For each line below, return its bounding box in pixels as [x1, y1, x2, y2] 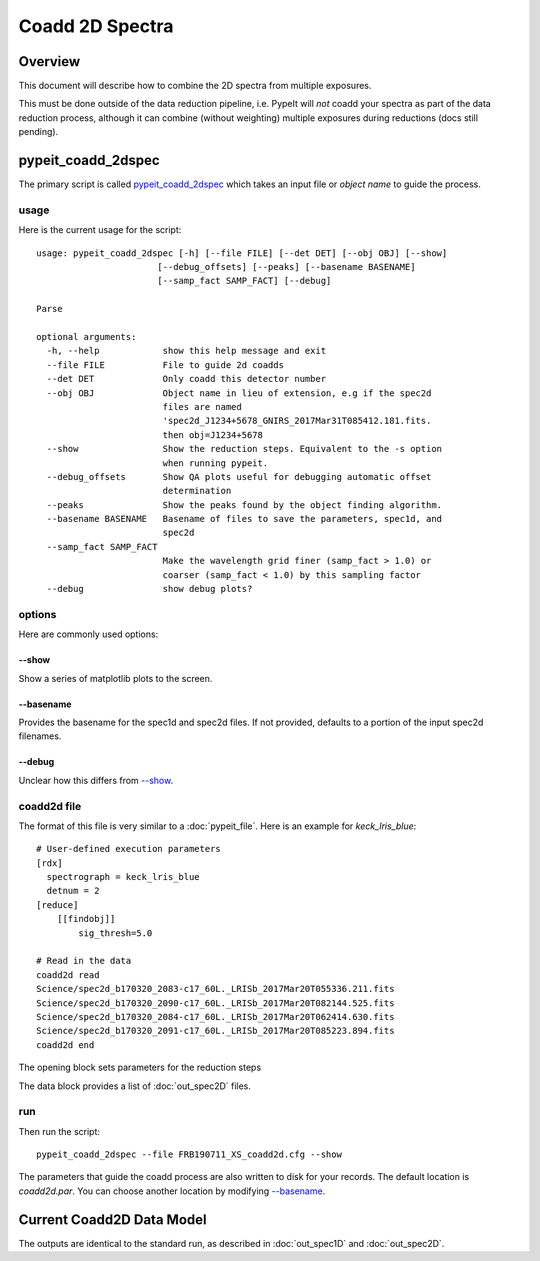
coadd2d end [36, 1039, 95, 1050]
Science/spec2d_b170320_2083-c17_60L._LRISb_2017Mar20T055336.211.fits [36, 983, 395, 995]
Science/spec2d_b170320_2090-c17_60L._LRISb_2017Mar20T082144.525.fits [36, 997, 395, 1009]
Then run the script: [18, 1125, 100, 1137]
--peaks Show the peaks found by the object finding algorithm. [46, 499, 443, 510]
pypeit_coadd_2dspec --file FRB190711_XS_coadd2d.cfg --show [36, 1149, 342, 1160]
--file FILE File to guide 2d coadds [46, 359, 285, 370]
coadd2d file [18, 799, 82, 813]
